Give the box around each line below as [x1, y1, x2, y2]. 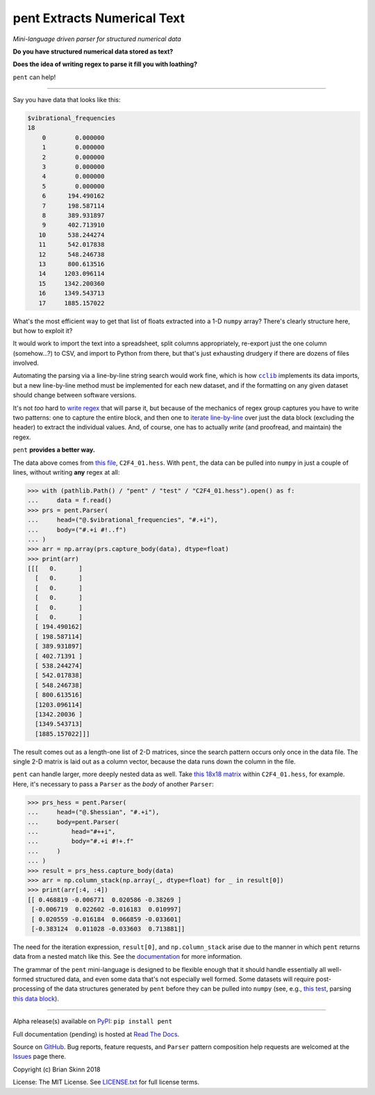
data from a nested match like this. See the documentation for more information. [12, 953, 242, 961]
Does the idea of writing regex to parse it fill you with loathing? [12, 60, 198, 69]
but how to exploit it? [12, 327, 73, 335]
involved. [12, 359, 40, 368]
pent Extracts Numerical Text [12, 10, 185, 26]
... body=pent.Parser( [27, 818, 119, 826]
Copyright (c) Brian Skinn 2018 [12, 1065, 101, 1073]
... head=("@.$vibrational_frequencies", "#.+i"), [27, 516, 218, 524]
